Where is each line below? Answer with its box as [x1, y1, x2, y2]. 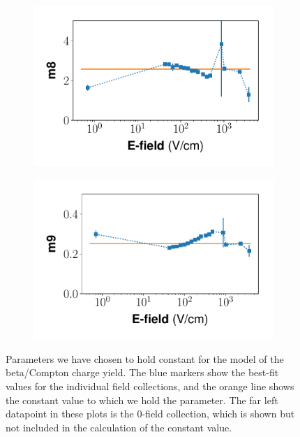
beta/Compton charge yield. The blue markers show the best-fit [6, 365, 279, 380]
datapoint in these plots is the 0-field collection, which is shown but [6, 406, 295, 421]
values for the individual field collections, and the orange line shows [6, 379, 294, 394]
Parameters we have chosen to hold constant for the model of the [6, 351, 284, 366]
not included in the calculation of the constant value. [6, 420, 232, 434]
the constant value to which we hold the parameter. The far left [6, 392, 278, 407]
